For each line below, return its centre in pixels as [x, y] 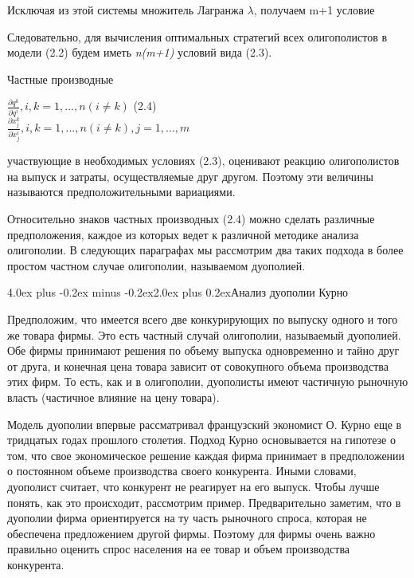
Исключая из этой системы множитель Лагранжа [125, 10]
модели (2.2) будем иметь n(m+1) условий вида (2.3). [140, 52]
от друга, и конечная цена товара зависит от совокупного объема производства [198, 366]
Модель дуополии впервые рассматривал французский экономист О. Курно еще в [205, 424]
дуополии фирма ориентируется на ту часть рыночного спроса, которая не [187, 518]
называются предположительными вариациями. [121, 192]
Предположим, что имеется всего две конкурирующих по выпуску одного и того [203, 319]
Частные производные [61, 79]
